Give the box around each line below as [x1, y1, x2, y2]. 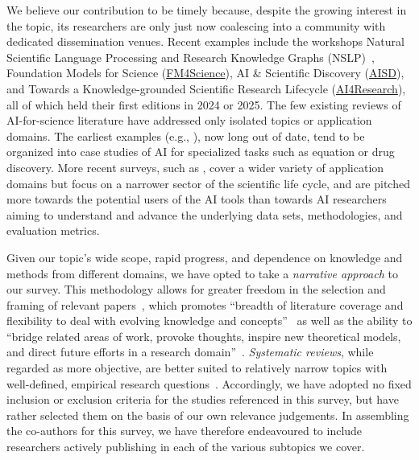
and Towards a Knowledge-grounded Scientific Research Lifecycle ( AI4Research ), [6, 80, 406, 97]
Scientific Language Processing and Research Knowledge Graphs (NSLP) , [6, 48, 375, 65]
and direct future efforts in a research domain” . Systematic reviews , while [6, 343, 374, 360]
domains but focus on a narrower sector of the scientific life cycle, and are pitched [6, 175, 410, 191]
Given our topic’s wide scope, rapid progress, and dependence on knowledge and [6, 248, 403, 265]
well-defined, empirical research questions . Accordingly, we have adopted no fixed [6, 375, 412, 392]
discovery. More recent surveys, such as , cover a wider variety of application [6, 158, 384, 175]
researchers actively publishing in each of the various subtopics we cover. [6, 438, 365, 455]
